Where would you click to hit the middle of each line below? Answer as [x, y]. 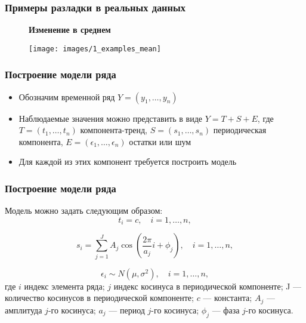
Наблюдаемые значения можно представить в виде [111, 118]
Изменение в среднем [70, 30]
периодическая [240, 130]
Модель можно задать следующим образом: [84, 210]
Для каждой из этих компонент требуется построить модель [128, 161]
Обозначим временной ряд [67, 96]
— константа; [228, 298]
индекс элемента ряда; [64, 286]
